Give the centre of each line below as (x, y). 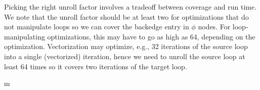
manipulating (25, 36)
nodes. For (214, 27)
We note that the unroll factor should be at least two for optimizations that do (126, 16)
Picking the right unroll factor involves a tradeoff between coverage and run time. (131, 7)
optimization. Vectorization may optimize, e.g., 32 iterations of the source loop (126, 46)
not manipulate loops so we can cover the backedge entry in (97, 27)
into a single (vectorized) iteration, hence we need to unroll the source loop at (125, 56)
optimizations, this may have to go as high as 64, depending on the (151, 36)
